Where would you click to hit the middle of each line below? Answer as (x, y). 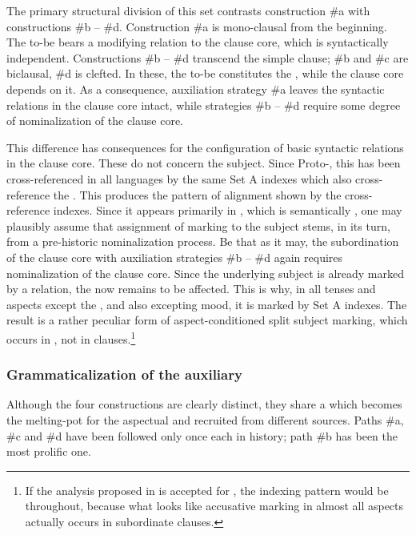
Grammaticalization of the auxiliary (124, 374)
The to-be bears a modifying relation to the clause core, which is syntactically (198, 42)
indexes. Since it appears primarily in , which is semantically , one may (228, 210)
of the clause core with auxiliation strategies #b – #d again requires (175, 257)
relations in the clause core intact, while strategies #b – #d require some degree (204, 105)
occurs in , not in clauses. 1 (71, 337)
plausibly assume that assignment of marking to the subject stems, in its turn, (198, 225)
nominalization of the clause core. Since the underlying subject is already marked (206, 273)
